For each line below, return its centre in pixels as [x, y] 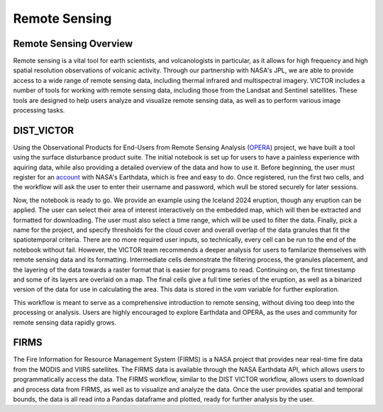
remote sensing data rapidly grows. [65, 322]
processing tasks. [39, 111]
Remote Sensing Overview [73, 44]
